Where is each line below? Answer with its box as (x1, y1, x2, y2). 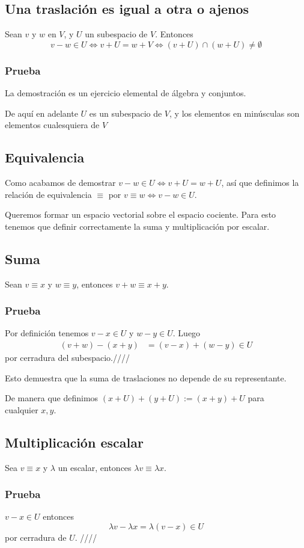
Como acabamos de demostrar (5, 176, 116, 188)
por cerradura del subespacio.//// (5, 351, 130, 364)
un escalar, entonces (58, 461, 132, 473)
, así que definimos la (221, 176, 299, 188)
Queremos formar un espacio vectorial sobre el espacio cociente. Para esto (5, 208, 276, 221)
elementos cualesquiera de (5, 119, 100, 131)
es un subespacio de (89, 106, 162, 119)
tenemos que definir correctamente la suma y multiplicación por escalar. (5, 220, 270, 232)
